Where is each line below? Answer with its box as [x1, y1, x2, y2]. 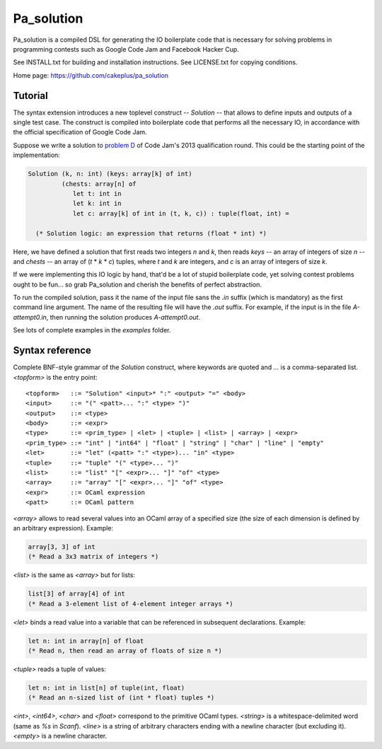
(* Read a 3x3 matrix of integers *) [28, 552, 159, 561]
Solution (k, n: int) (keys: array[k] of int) [28, 170, 192, 178]
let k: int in [72, 199, 122, 208]
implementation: [13, 151, 60, 159]
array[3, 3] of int [28, 542, 95, 551]
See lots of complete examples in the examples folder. [13, 326, 171, 335]
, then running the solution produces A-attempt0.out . [46, 313, 201, 321]
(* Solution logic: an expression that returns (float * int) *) [35, 229, 267, 237]
